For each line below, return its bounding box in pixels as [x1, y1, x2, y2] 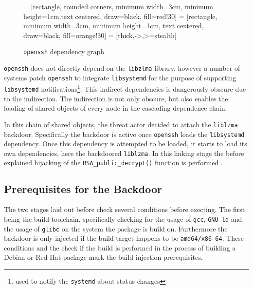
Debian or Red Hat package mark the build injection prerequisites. [4, 252, 203, 262]
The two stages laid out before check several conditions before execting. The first [4, 204, 245, 214]
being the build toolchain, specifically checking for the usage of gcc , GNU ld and [4, 213, 242, 224]
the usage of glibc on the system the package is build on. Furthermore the [4, 223, 228, 233]
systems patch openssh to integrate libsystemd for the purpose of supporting [4, 72, 236, 82]
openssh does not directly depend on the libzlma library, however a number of [4, 63, 240, 73]
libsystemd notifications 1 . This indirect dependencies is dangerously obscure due [4, 82, 246, 94]
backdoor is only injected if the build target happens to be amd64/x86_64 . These [4, 233, 244, 243]
